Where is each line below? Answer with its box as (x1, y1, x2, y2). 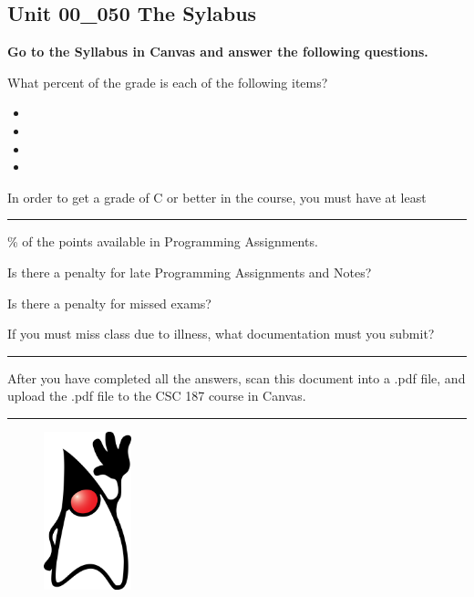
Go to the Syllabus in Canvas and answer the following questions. (7, 42, 428, 61)
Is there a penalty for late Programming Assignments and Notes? (7, 262, 372, 281)
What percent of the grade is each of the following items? (7, 72, 328, 91)
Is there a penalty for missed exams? (7, 293, 211, 312)
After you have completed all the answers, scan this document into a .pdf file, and (7, 368, 466, 387)
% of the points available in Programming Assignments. (7, 232, 318, 251)
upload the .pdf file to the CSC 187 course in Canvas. (7, 386, 306, 405)
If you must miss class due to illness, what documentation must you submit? (7, 324, 435, 343)
